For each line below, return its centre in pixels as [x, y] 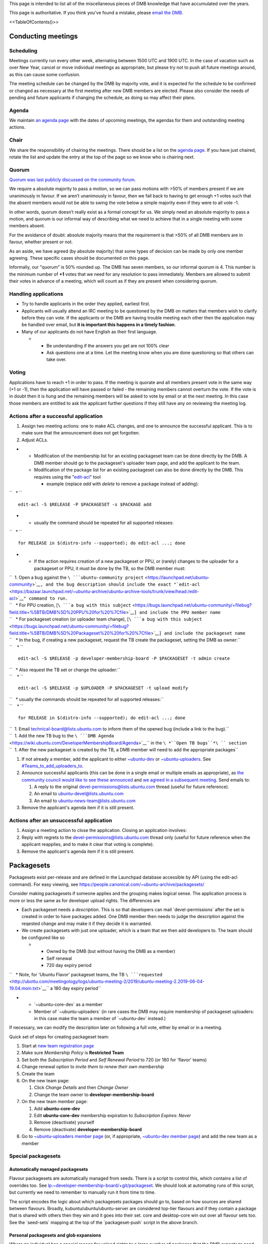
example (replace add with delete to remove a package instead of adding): [123, 484]
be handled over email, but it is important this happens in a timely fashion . [99, 325]
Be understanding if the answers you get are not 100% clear [108, 345]
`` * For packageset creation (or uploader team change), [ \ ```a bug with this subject [105, 619]
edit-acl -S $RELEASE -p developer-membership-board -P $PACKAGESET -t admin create [124, 659]
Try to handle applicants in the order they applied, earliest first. [86, 304]
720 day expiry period [69, 965]
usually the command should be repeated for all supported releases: [104, 522]
